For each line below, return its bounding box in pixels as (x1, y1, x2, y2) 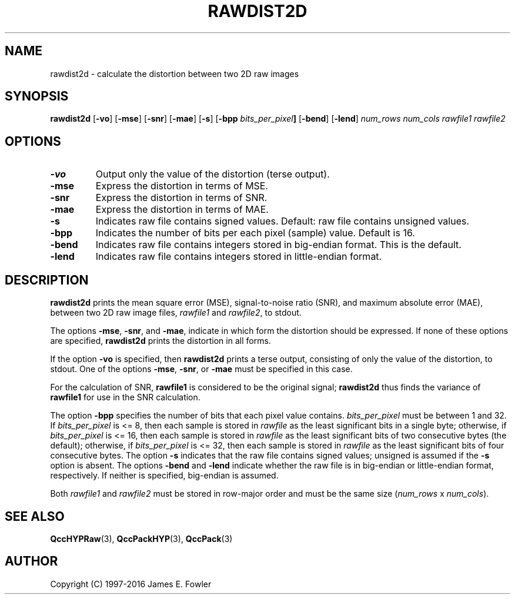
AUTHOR (5, 554, 58, 569)
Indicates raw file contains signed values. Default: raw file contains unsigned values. (95, 215, 470, 227)
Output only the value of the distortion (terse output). (95, 168, 330, 180)
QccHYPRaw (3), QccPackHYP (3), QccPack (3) (50, 533, 233, 544)
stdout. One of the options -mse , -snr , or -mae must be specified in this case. (50, 364, 353, 374)
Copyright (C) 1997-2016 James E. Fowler (50, 578, 212, 589)
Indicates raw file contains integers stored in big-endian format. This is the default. (95, 239, 462, 251)
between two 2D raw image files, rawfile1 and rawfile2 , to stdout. (50, 307, 302, 318)
